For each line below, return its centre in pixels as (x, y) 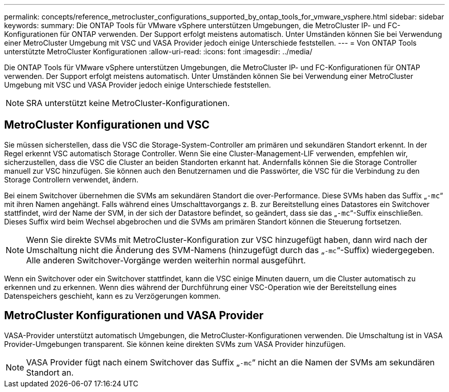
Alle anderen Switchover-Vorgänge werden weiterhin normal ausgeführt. (166, 260)
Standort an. (50, 372)
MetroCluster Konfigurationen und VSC (107, 125)
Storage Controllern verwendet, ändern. (71, 179)
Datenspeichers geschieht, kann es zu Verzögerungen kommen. (113, 296)
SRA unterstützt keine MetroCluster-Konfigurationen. (128, 103)
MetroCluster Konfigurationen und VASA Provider (134, 316)
